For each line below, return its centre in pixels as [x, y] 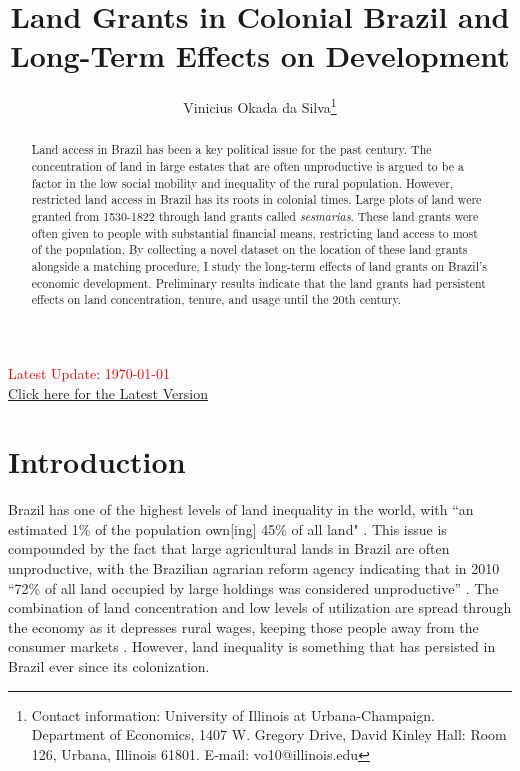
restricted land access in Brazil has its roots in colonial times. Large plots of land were [256, 199]
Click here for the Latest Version [108, 392]
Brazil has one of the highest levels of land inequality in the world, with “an [241, 509]
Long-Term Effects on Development [260, 55]
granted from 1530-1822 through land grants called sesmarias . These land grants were [255, 215]
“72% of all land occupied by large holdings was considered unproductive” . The [253, 587]
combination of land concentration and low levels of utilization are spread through [260, 607]
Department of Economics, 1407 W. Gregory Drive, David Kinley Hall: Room [269, 734]
